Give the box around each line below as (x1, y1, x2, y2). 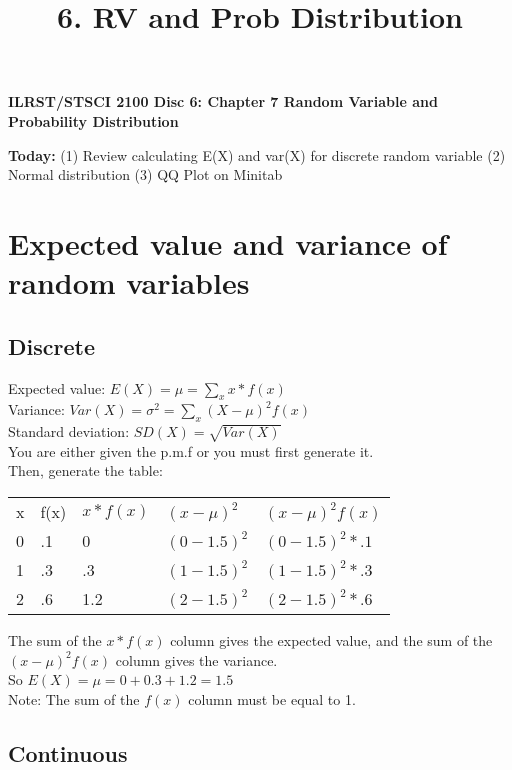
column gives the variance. (115, 649, 278, 670)
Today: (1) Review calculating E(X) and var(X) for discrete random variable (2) (8, 144, 506, 165)
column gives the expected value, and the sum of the (170, 630, 493, 651)
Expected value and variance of (8, 222, 448, 263)
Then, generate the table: (8, 460, 163, 481)
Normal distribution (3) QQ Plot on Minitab (8, 164, 283, 185)
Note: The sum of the (8, 688, 140, 709)
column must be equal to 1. (188, 688, 356, 709)
